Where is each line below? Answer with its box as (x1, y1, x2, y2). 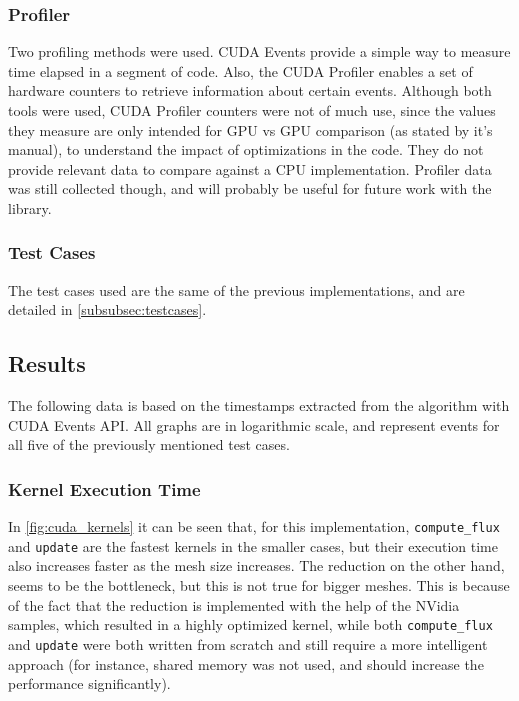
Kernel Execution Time (8, 476, 201, 501)
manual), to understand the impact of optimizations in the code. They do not (8, 139, 484, 160)
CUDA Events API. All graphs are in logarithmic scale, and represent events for (8, 414, 500, 435)
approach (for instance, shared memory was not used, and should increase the (8, 653, 484, 674)
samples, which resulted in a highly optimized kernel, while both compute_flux (8, 614, 493, 635)
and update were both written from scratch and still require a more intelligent (8, 633, 488, 654)
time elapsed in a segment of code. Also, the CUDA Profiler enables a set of (8, 60, 473, 81)
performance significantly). (8, 673, 171, 694)
